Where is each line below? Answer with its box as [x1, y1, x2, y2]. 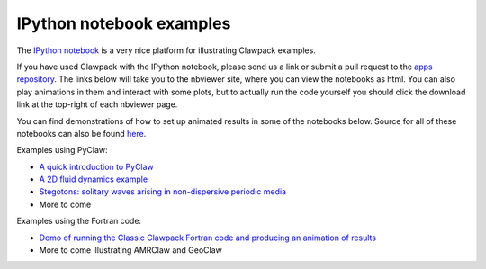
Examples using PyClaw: [16, 145, 108, 156]
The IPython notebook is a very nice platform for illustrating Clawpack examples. [16, 45, 317, 56]
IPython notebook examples [16, 13, 231, 33]
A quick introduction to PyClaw [39, 161, 155, 172]
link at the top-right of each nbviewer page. [16, 99, 178, 110]
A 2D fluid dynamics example [39, 174, 148, 184]
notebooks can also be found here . [16, 128, 147, 139]
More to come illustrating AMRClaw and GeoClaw [39, 245, 222, 256]
